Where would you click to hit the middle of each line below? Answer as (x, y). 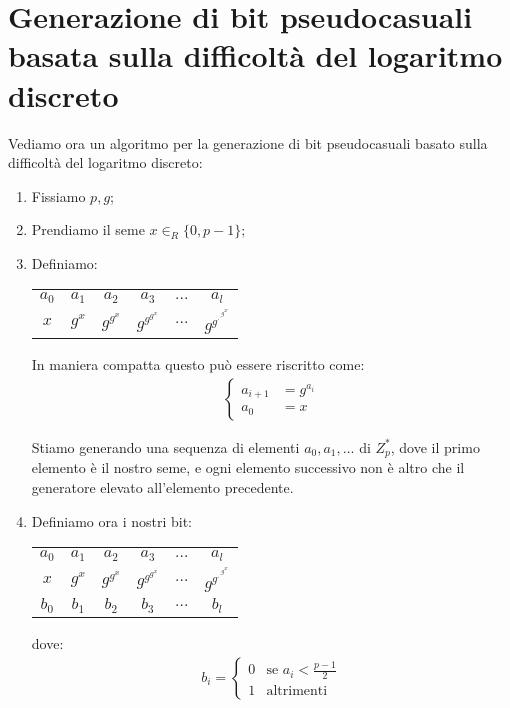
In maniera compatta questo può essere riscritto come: (198, 364)
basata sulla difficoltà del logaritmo (255, 55)
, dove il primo (435, 446)
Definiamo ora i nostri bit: (111, 520)
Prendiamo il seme (88, 229)
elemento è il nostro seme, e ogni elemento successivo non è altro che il (248, 467)
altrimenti (297, 691)
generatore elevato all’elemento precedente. (162, 486)
